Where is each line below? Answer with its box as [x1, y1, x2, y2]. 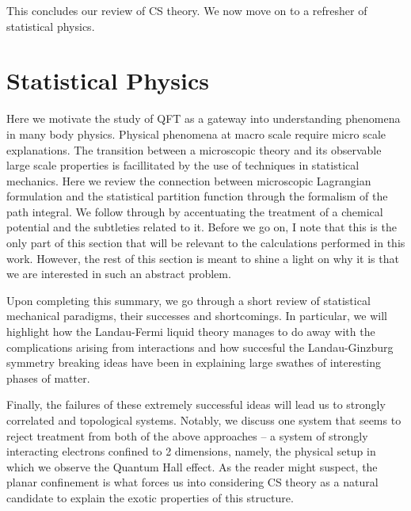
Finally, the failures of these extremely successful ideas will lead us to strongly [6, 396, 386, 413]
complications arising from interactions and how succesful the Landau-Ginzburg [6, 338, 394, 355]
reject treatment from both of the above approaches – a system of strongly [6, 427, 368, 444]
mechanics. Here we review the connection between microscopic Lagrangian [6, 172, 371, 189]
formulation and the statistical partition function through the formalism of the [6, 188, 388, 204]
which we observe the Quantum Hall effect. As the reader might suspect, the [6, 458, 378, 475]
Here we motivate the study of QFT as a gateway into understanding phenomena [6, 110, 401, 127]
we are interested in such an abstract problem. [6, 265, 231, 282]
